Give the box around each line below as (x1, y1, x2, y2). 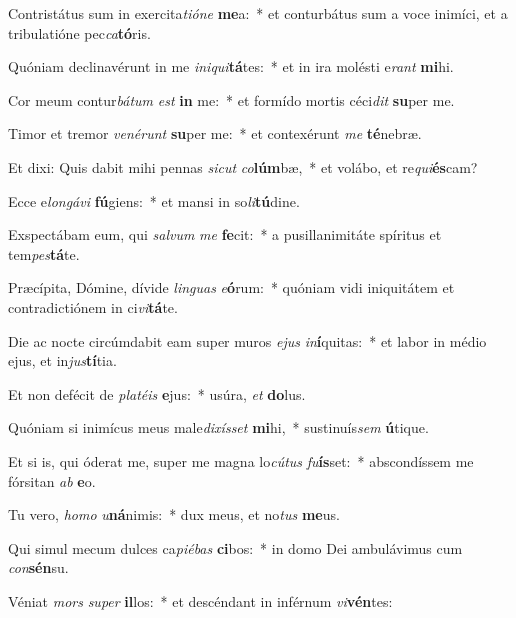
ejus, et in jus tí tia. (8, 350, 117, 371)
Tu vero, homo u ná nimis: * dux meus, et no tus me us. (8, 504, 340, 525)
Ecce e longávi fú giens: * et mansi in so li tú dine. (8, 190, 300, 211)
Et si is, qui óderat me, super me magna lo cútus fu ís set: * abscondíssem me (8, 450, 474, 471)
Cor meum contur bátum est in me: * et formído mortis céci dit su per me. (8, 89, 455, 110)
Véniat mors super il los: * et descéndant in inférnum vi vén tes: (8, 590, 393, 611)
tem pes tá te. (8, 243, 80, 264)
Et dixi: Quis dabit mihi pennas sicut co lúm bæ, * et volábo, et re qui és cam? (8, 156, 478, 177)
